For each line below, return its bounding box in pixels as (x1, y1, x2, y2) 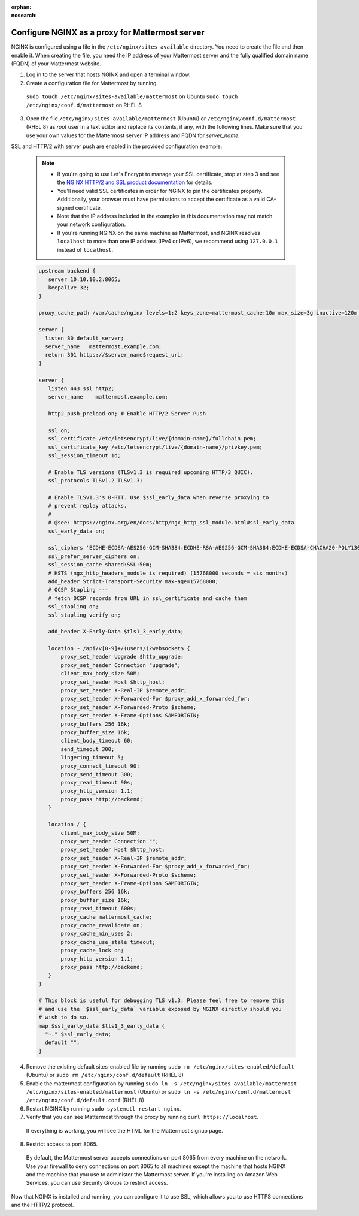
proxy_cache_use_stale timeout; (60, 939, 156, 945)
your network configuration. (57, 221, 126, 228)
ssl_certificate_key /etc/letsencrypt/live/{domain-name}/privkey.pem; (48, 443, 263, 451)
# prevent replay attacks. (48, 502, 127, 509)
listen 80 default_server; (45, 334, 124, 342)
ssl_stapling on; (48, 603, 99, 610)
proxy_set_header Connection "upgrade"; (60, 662, 181, 668)
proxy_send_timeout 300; (60, 771, 134, 777)
